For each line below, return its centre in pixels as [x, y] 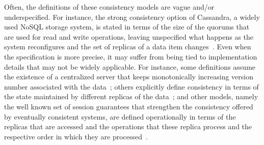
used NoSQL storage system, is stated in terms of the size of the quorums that [127, 27]
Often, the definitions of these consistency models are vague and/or [109, 7]
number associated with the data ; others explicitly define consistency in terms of [131, 86]
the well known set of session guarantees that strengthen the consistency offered [129, 106]
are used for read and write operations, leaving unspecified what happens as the [129, 36]
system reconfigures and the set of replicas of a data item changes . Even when [128, 47]
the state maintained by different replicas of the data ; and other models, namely [131, 96]
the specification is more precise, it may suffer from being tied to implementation [131, 56]
